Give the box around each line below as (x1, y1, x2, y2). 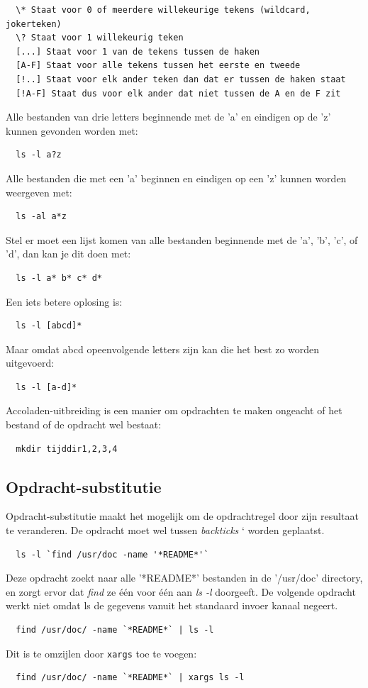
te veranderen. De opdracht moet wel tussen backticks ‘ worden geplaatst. (6, 523, 325, 538)
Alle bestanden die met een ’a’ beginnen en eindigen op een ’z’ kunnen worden (6, 170, 347, 185)
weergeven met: (6, 184, 72, 199)
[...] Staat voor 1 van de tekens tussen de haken (16, 46, 260, 57)
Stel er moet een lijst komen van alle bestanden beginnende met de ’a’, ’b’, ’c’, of (6, 232, 358, 247)
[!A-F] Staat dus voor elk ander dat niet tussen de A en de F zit (16, 88, 341, 99)
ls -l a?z (16, 150, 62, 160)
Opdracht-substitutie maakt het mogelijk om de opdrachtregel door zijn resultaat (6, 509, 359, 523)
